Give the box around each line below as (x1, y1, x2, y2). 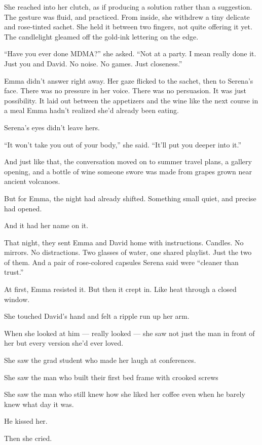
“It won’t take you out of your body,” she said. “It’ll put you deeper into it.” (4, 139, 242, 150)
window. (4, 293, 30, 304)
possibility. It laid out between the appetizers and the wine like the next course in (4, 95, 258, 105)
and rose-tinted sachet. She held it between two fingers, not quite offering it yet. (4, 21, 252, 32)
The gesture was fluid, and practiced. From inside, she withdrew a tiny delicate (4, 11, 250, 22)
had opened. (4, 203, 42, 213)
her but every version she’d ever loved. (4, 338, 124, 348)
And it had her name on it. (4, 220, 89, 231)
